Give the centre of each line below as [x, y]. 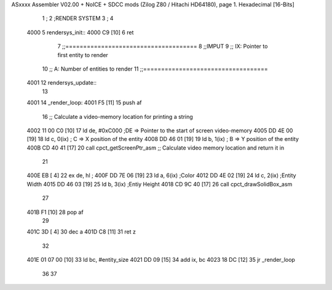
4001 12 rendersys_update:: [61, 83]
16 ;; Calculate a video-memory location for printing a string [117, 116]
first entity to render [83, 55]
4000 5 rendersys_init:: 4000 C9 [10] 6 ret [80, 32]
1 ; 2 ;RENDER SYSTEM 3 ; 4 [78, 18]
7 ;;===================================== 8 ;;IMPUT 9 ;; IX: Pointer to [163, 47]
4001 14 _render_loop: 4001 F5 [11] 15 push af [84, 103]
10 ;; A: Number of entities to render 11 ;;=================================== [155, 69]
